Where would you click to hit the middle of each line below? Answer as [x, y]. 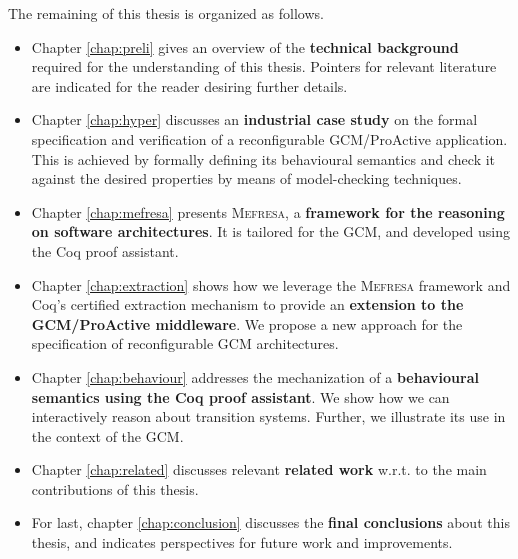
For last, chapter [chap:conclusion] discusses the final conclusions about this [270, 522]
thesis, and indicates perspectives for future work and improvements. [242, 542]
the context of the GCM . [107, 435]
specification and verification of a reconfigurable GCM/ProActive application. [269, 138]
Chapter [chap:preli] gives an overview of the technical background [245, 46]
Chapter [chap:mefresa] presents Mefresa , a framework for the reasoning [268, 211]
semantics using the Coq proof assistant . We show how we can [240, 396]
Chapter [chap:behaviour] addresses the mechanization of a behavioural [255, 376]
